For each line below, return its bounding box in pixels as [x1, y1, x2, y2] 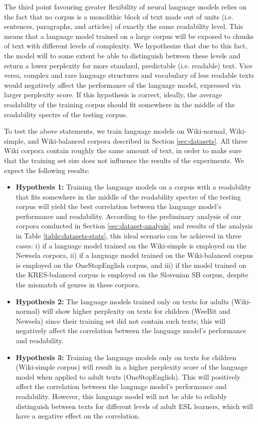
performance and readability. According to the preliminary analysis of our [15, 211, 242, 221]
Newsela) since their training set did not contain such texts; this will [15, 315, 226, 326]
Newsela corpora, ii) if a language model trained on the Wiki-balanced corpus [15, 250, 254, 260]
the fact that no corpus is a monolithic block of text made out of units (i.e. [4, 11, 234, 21]
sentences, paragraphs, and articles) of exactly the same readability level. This [4, 21, 243, 31]
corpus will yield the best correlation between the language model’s [15, 201, 222, 212]
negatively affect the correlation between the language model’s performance [15, 325, 247, 336]
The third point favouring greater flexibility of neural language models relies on [4, 1, 247, 11]
